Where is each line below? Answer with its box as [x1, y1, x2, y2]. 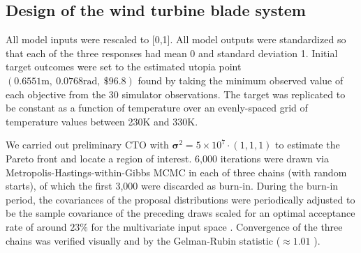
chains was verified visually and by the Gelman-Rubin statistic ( [6, 233, 281, 247]
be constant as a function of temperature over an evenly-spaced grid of [6, 100, 308, 115]
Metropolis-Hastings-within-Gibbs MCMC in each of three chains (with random [6, 164, 347, 179]
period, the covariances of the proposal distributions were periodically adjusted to [6, 192, 355, 206]
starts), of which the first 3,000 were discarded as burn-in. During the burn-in [6, 178, 339, 193]
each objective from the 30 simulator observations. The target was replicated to [6, 86, 346, 101]
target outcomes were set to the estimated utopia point [6, 59, 242, 74]
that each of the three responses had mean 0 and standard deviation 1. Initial [6, 45, 338, 60]
